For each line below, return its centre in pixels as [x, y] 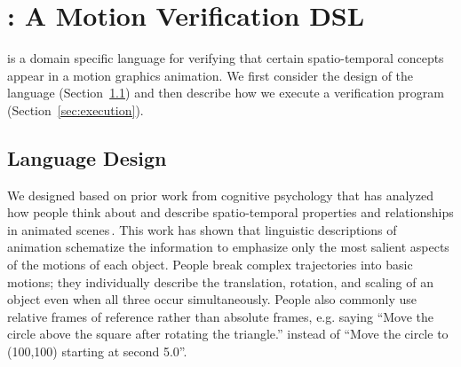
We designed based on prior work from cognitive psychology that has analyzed [220, 195]
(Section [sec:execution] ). [76, 109]
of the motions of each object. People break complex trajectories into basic [210, 265]
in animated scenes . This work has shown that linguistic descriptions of [202, 229]
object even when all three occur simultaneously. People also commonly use [212, 299]
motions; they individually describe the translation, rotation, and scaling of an [221, 281]
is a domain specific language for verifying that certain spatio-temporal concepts [226, 58]
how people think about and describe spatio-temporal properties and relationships [230, 212]
